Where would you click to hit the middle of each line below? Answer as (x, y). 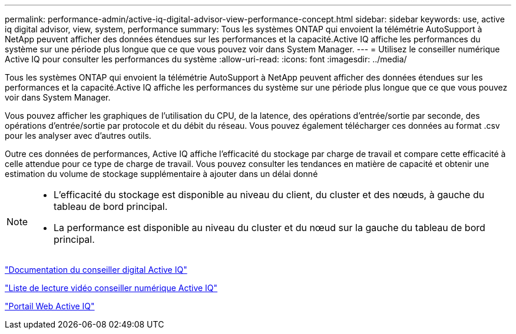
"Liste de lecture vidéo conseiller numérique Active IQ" (111, 288)
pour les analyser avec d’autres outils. (78, 136)
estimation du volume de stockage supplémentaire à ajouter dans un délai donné (161, 174)
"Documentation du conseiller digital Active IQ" (96, 270)
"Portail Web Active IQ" (50, 306)
